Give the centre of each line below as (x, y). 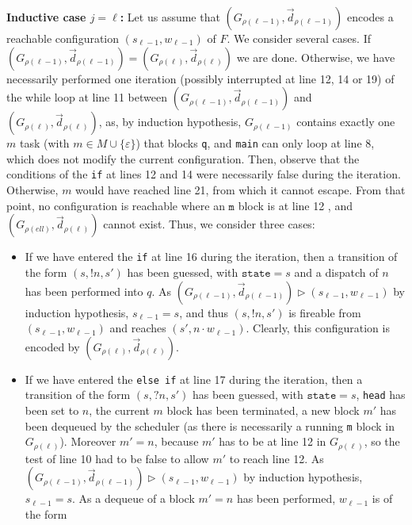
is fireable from (325, 312)
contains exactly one (346, 122)
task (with (44, 143)
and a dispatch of (336, 272)
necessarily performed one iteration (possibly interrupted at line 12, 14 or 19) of (200, 78)
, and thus (204, 312)
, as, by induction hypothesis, (170, 122)
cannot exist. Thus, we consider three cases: (209, 224)
